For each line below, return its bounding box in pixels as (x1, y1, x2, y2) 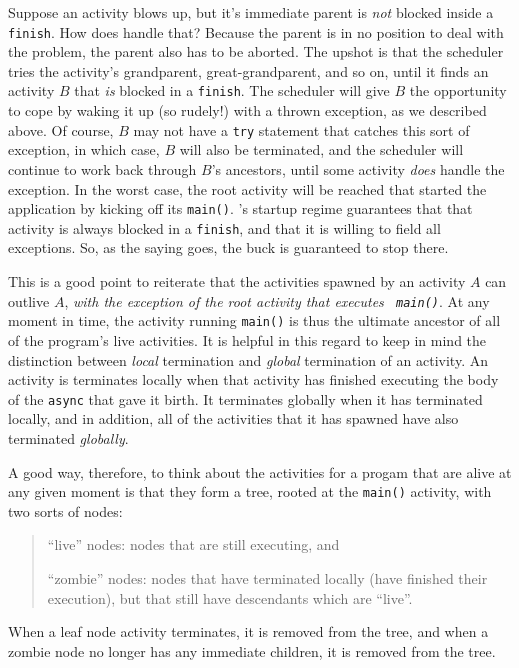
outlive (8, 290, 50, 311)
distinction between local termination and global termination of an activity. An (8, 349, 488, 370)
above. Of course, (8, 119, 114, 140)
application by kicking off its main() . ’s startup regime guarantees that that (8, 198, 473, 219)
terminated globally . (8, 427, 129, 448)
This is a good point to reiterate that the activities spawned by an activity (8, 271, 466, 292)
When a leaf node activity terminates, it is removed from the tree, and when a (8, 621, 489, 642)
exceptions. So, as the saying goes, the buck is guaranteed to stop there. (8, 237, 449, 258)
